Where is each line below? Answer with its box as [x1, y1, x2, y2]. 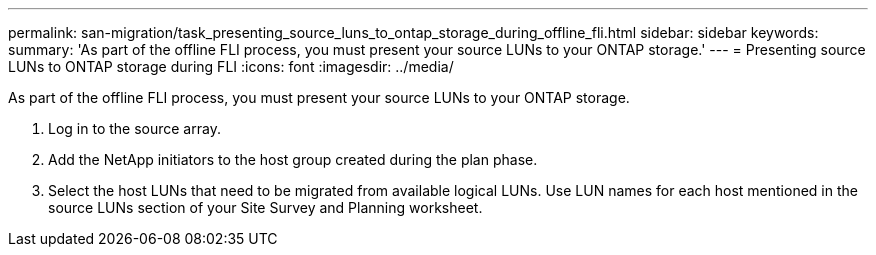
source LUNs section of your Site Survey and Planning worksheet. [48, 199, 483, 216]
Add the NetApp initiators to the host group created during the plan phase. [48, 151, 538, 168]
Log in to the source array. [48, 120, 221, 137]
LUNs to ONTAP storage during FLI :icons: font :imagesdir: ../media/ [8, 58, 454, 75]
